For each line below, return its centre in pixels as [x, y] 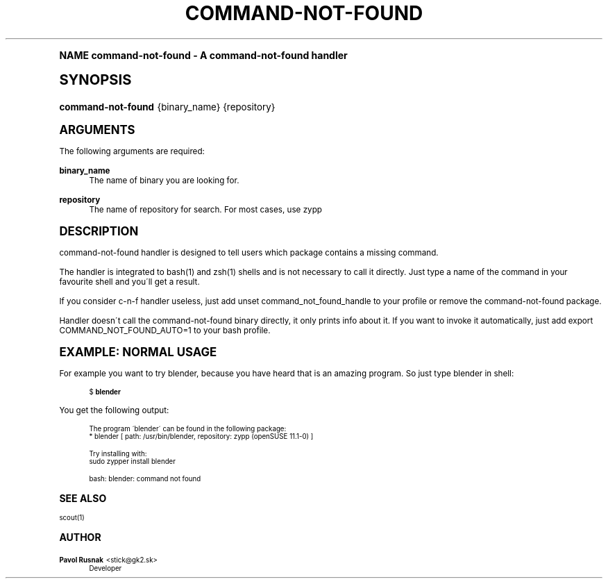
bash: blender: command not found [145, 478]
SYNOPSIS [95, 79]
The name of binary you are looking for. [164, 180]
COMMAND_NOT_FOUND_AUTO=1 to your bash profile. [165, 330]
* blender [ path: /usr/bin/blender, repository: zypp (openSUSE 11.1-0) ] [201, 436]
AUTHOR [80, 537]
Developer [105, 568]
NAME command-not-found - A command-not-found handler [203, 55]
